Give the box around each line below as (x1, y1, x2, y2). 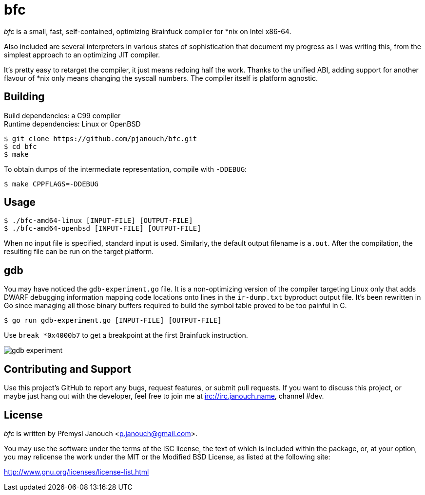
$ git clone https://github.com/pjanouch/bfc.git (4, 134, 197, 143)
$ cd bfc (4, 142, 37, 150)
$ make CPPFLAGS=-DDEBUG (4, 180, 98, 188)
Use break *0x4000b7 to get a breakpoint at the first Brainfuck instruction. (4, 331, 248, 340)
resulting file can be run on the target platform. (4, 247, 154, 256)
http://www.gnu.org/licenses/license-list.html (4, 467, 149, 476)
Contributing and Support (4, 363, 131, 375)
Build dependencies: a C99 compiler (4, 111, 121, 120)
